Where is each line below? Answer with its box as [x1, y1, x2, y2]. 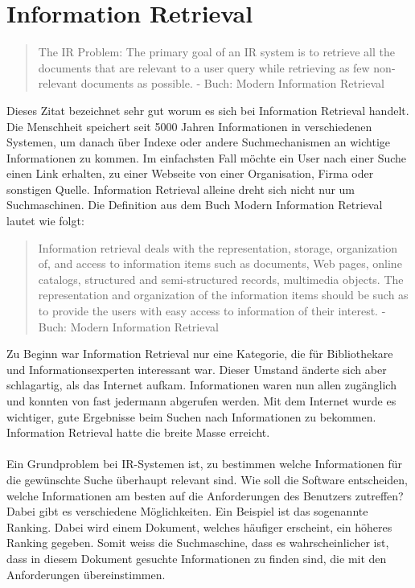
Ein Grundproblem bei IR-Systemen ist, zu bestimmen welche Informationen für [6, 455, 403, 472]
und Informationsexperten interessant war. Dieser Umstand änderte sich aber [6, 360, 387, 377]
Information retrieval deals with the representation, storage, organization [38, 239, 397, 256]
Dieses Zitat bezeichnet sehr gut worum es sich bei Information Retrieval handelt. [6, 101, 409, 118]
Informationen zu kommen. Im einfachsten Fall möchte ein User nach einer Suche [6, 149, 407, 166]
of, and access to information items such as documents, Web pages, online [38, 255, 402, 272]
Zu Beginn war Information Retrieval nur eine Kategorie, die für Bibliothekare [6, 345, 393, 362]
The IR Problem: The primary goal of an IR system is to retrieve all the [38, 43, 395, 60]
